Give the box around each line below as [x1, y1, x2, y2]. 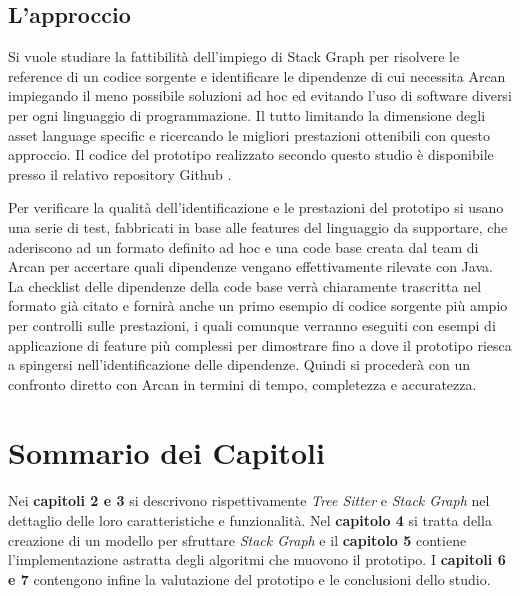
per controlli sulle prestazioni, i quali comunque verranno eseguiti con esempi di [8, 314, 496, 335]
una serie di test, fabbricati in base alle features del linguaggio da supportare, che [8, 216, 508, 237]
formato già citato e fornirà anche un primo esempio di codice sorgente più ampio [8, 295, 508, 316]
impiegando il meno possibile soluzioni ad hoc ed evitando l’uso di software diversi [8, 85, 512, 106]
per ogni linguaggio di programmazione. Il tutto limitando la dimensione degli [8, 104, 486, 125]
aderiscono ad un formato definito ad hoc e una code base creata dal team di [8, 236, 479, 257]
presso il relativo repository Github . [8, 163, 232, 184]
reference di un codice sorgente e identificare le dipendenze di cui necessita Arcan [8, 65, 506, 86]
